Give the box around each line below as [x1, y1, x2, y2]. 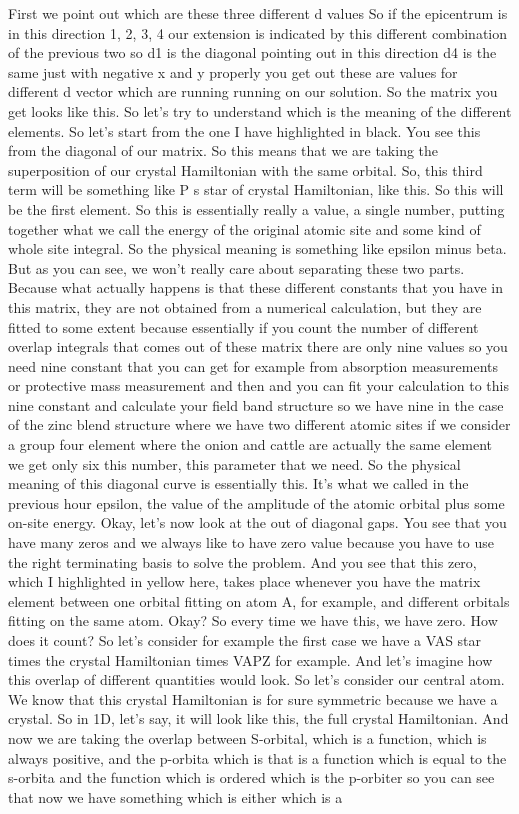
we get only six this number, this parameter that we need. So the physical [8, 453, 461, 474]
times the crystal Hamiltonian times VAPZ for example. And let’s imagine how [8, 649, 493, 670]
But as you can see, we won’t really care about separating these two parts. [8, 257, 465, 278]
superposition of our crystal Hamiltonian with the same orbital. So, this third [8, 159, 483, 180]
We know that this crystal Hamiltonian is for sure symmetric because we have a [8, 688, 498, 709]
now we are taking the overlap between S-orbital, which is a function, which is [8, 727, 487, 748]
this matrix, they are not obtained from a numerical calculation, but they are [8, 296, 482, 317]
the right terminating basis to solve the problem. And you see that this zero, [8, 551, 477, 572]
